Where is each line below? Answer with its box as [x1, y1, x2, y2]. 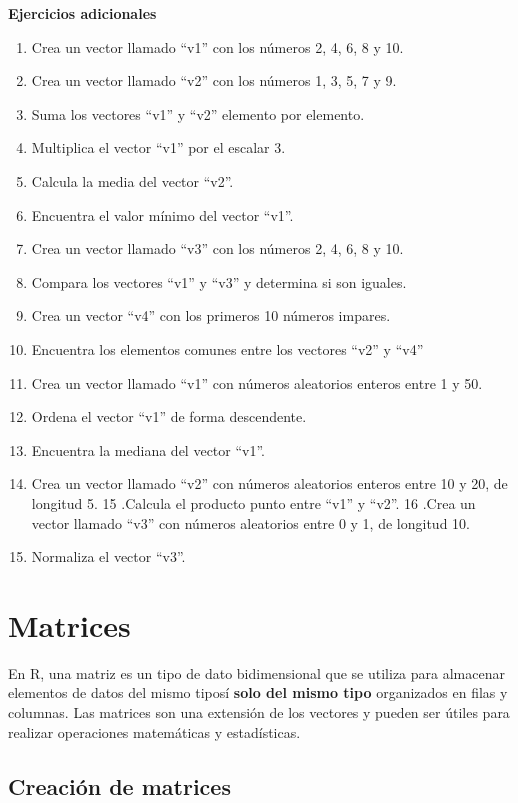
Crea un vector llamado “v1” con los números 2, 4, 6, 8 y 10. [31, 36, 404, 57]
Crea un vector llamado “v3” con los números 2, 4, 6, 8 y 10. [31, 238, 404, 259]
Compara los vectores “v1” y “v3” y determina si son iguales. [31, 271, 407, 292]
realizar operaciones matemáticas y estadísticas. [8, 721, 301, 742]
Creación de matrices [8, 770, 231, 801]
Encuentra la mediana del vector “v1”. [31, 439, 266, 460]
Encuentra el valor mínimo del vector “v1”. [31, 204, 294, 225]
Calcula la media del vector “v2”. [31, 170, 234, 191]
